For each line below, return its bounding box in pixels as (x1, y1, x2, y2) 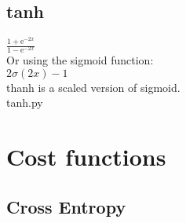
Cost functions (6, 141, 166, 173)
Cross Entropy (6, 194, 126, 218)
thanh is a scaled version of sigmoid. (6, 79, 181, 95)
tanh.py (6, 94, 43, 111)
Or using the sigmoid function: (6, 52, 154, 68)
